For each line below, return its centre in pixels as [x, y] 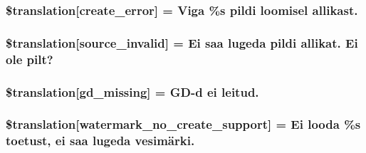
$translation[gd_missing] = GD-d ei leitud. [132, 91]
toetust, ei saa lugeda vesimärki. [100, 141]
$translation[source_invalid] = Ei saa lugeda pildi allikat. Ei [182, 42]
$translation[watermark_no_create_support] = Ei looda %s [183, 124]
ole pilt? [30, 59]
